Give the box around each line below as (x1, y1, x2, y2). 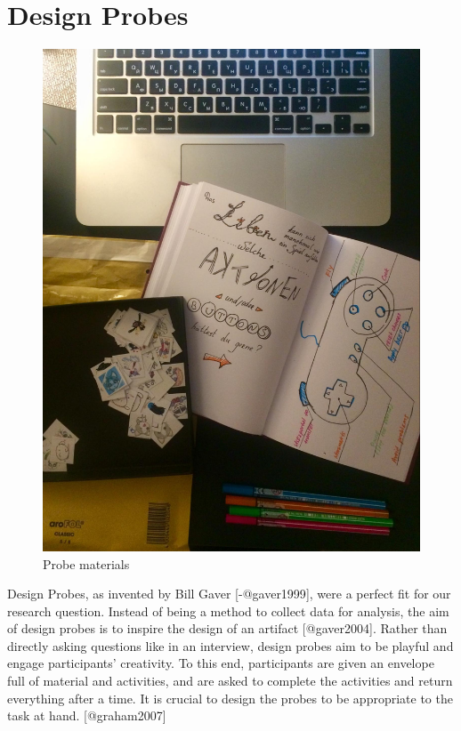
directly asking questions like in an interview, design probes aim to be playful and (7, 636, 454, 655)
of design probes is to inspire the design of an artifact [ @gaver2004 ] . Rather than (7, 619, 448, 638)
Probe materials (43, 554, 130, 573)
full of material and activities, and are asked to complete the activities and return (7, 671, 453, 690)
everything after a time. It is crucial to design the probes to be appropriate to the (7, 688, 453, 707)
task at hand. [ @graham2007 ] (7, 706, 166, 725)
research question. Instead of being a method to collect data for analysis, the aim (7, 601, 449, 620)
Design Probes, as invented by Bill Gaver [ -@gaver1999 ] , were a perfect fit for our (7, 584, 451, 603)
